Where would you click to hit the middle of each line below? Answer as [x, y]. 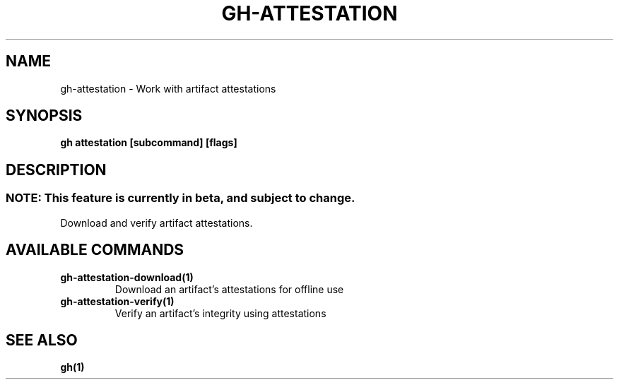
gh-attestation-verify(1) [117, 301]
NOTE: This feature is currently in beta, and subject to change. [181, 198]
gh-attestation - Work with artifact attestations [168, 88]
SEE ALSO [42, 340]
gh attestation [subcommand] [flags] [149, 143]
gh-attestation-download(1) [127, 277]
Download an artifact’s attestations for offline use [229, 289]
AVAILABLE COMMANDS [95, 250]
